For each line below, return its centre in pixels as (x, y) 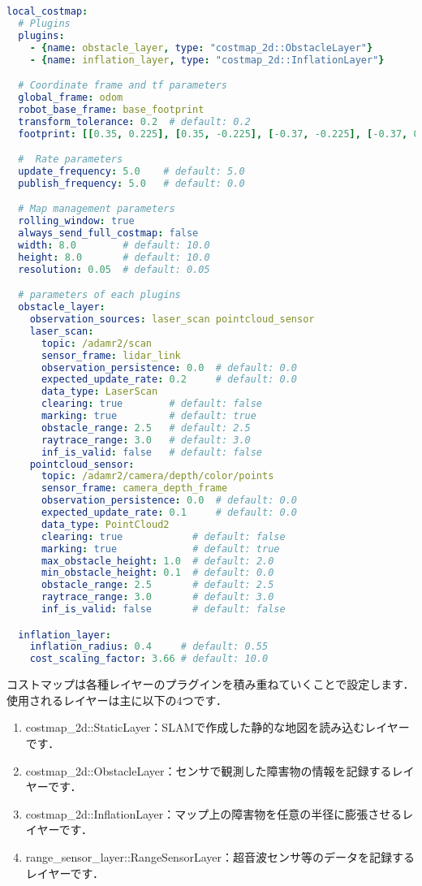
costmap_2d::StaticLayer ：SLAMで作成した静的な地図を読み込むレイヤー (217, 727)
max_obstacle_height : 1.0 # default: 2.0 (157, 561)
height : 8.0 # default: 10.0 (114, 257)
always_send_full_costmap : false (108, 233)
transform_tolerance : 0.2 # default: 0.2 (134, 121)
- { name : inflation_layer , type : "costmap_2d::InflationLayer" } (207, 60)
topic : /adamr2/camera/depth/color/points (157, 476)
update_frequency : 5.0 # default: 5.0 (131, 171)
